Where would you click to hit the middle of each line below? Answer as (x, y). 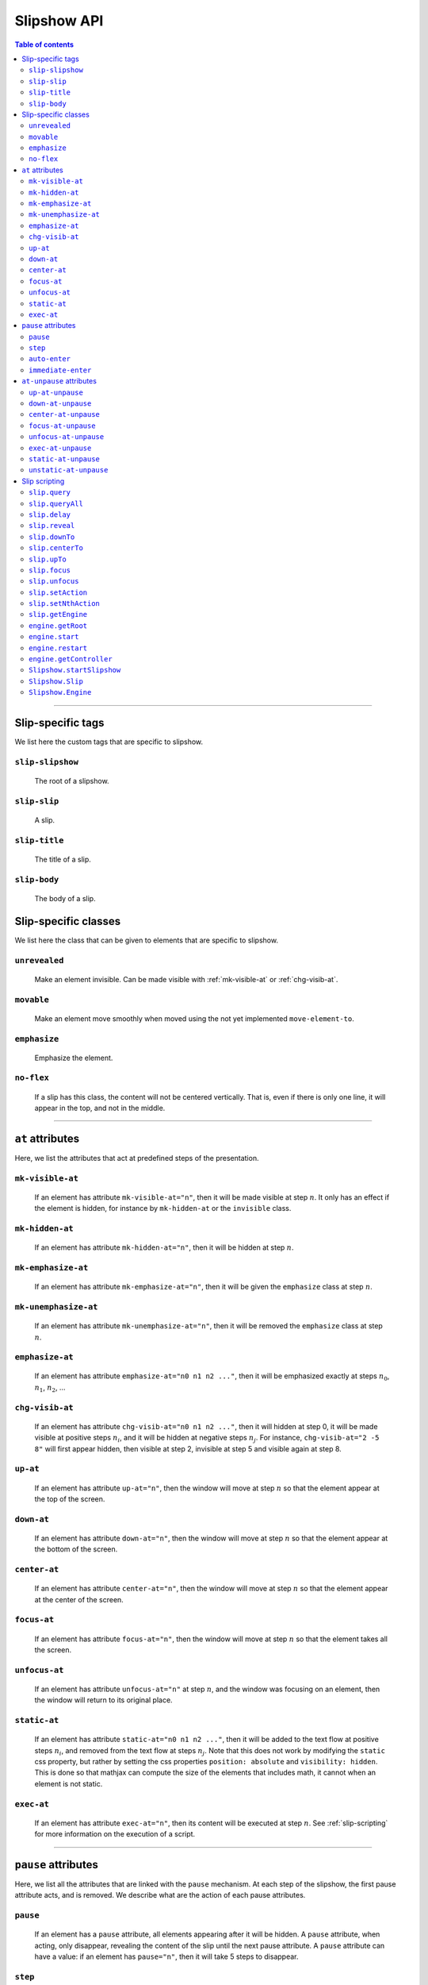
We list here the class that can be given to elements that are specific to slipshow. (147, 940)
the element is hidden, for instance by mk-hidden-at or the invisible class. (163, 1208)
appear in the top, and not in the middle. (100, 1108)
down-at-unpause (60, 404)
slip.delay (50, 515)
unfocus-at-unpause (67, 437)
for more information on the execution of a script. (115, 1834)
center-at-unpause (65, 414)
